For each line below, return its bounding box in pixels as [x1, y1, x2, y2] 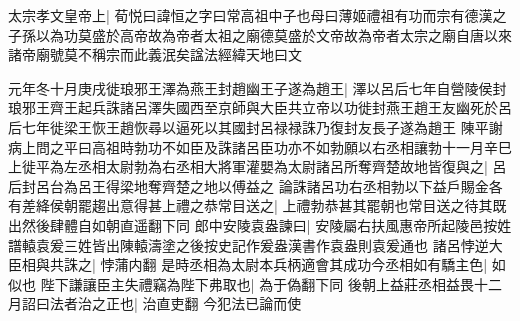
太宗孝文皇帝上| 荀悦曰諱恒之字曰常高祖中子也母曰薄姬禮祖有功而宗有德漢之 [8, 5, 507, 25]
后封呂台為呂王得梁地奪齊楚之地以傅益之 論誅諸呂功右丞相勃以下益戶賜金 [8, 175, 489, 196]
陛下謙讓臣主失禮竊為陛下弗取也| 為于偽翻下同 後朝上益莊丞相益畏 [40, 273, 474, 294]
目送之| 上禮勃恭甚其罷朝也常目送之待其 [231, 195, 493, 216]
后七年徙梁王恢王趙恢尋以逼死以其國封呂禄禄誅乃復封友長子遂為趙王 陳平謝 [8, 116, 503, 137]
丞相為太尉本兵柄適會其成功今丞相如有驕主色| [189, 254, 488, 275]
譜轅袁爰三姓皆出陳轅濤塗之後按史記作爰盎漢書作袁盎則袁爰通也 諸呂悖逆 [8, 234, 489, 255]
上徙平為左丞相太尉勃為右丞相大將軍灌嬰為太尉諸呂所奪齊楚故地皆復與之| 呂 [8, 156, 507, 177]
